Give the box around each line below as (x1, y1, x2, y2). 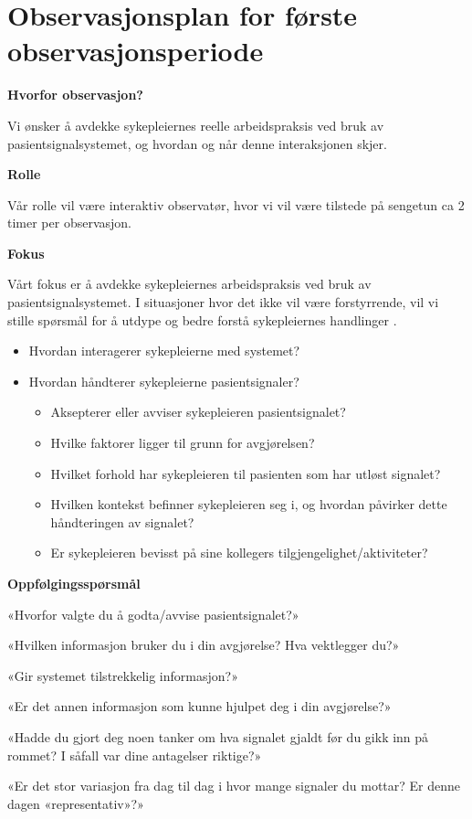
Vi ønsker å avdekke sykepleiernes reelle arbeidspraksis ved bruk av (7, 115, 384, 134)
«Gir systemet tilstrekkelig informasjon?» (7, 665, 238, 685)
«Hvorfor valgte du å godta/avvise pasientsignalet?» (7, 604, 299, 623)
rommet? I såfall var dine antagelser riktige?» (7, 745, 262, 764)
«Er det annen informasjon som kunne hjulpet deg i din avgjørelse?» (7, 697, 392, 716)
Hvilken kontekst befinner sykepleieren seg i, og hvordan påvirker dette (50, 495, 447, 514)
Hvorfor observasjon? (7, 85, 143, 104)
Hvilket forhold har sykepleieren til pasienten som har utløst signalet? (50, 463, 441, 483)
